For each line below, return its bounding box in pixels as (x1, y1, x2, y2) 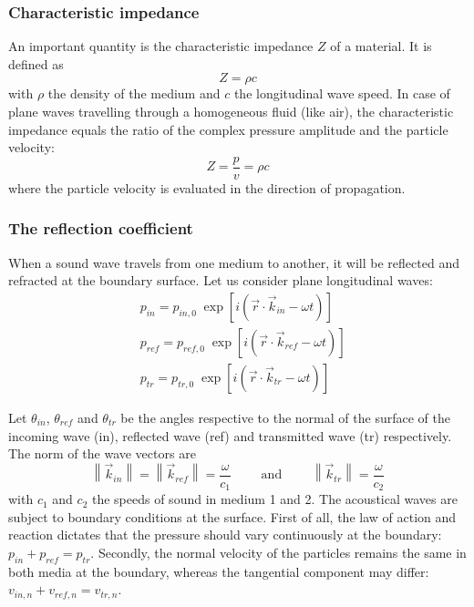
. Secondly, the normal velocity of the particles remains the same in (90, 542, 467, 561)
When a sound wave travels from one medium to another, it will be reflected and (8, 252, 459, 272)
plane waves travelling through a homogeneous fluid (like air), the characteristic (8, 102, 454, 120)
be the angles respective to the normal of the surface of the (120, 407, 450, 427)
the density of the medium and (47, 84, 221, 103)
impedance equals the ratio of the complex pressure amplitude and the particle (8, 119, 448, 139)
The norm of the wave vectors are (8, 444, 196, 463)
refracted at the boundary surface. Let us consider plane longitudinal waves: (8, 271, 433, 290)
